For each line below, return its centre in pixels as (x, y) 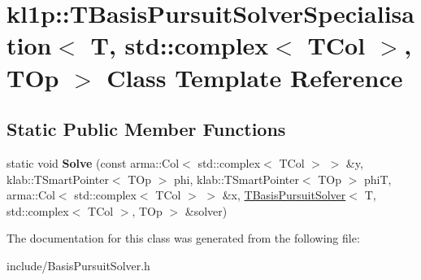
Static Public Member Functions (146, 129)
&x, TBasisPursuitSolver (284, 195)
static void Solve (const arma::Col (93, 162)
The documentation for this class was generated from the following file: (183, 238)
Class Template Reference (255, 77)
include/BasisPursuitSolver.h (78, 265)
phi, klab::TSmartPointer (237, 179)
